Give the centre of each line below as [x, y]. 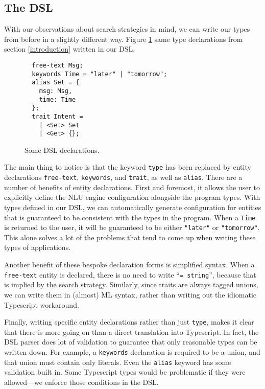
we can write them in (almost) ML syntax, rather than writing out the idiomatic [130, 294]
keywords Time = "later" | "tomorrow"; [100, 74]
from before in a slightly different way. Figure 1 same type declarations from [124, 39]
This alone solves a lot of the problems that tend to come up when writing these [130, 237]
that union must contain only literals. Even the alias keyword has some [118, 362]
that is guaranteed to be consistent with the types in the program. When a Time [130, 217]
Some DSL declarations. [62, 150]
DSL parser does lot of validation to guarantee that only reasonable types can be [131, 342]
